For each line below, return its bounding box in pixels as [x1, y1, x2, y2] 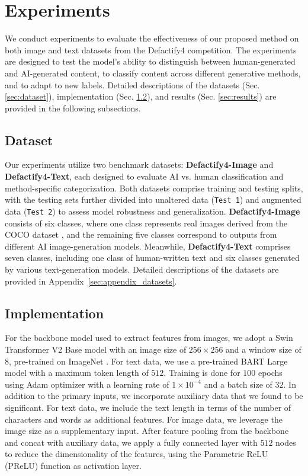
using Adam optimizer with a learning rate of [5, 378, 169, 390]
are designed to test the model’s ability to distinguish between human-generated [5, 55, 296, 68]
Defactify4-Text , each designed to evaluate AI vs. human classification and [5, 170, 284, 183]
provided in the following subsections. [5, 101, 141, 114]
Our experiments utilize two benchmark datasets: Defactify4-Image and [5, 158, 274, 171]
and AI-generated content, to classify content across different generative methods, [5, 66, 301, 79]
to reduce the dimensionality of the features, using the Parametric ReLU [5, 448, 268, 460]
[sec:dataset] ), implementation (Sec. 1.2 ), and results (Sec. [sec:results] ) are [5, 90, 277, 103]
